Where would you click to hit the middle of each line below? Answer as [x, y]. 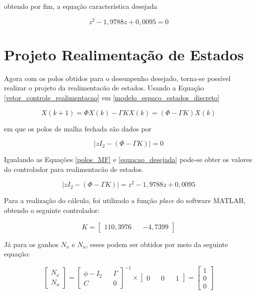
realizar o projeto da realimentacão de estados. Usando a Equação [104, 88]
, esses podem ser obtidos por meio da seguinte [157, 244]
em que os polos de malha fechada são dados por [78, 128]
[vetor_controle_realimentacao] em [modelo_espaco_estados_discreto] [112, 97]
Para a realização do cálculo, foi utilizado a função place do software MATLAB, [125, 200]
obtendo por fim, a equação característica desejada [81, 6]
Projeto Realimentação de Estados [124, 54]
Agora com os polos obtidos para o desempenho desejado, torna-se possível [117, 78]
